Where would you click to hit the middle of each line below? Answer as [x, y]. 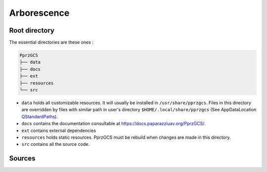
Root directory [32, 30]
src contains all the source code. [56, 144]
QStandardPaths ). [40, 117]
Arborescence [39, 13]
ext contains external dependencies [59, 130]
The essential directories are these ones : [51, 43]
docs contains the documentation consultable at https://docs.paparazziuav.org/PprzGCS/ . [113, 124]
